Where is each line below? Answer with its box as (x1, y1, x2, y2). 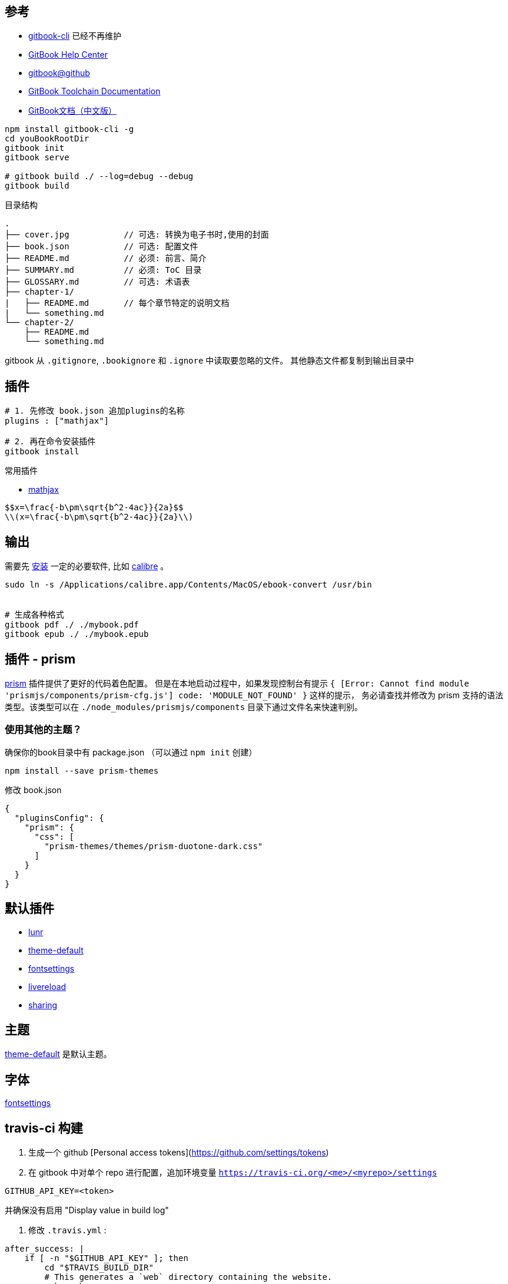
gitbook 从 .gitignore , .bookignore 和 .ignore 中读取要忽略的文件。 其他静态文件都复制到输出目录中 (5, 355, 414, 366)
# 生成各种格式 (5, 610, 64, 620)
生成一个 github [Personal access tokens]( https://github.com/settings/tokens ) (28, 1147, 329, 1158)
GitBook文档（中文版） (28, 105, 117, 116)
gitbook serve (5, 153, 69, 163)
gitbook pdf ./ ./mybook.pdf (5, 620, 139, 630)
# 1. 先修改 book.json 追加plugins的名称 (5, 406, 185, 416)
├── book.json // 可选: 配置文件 (5, 242, 198, 252)
